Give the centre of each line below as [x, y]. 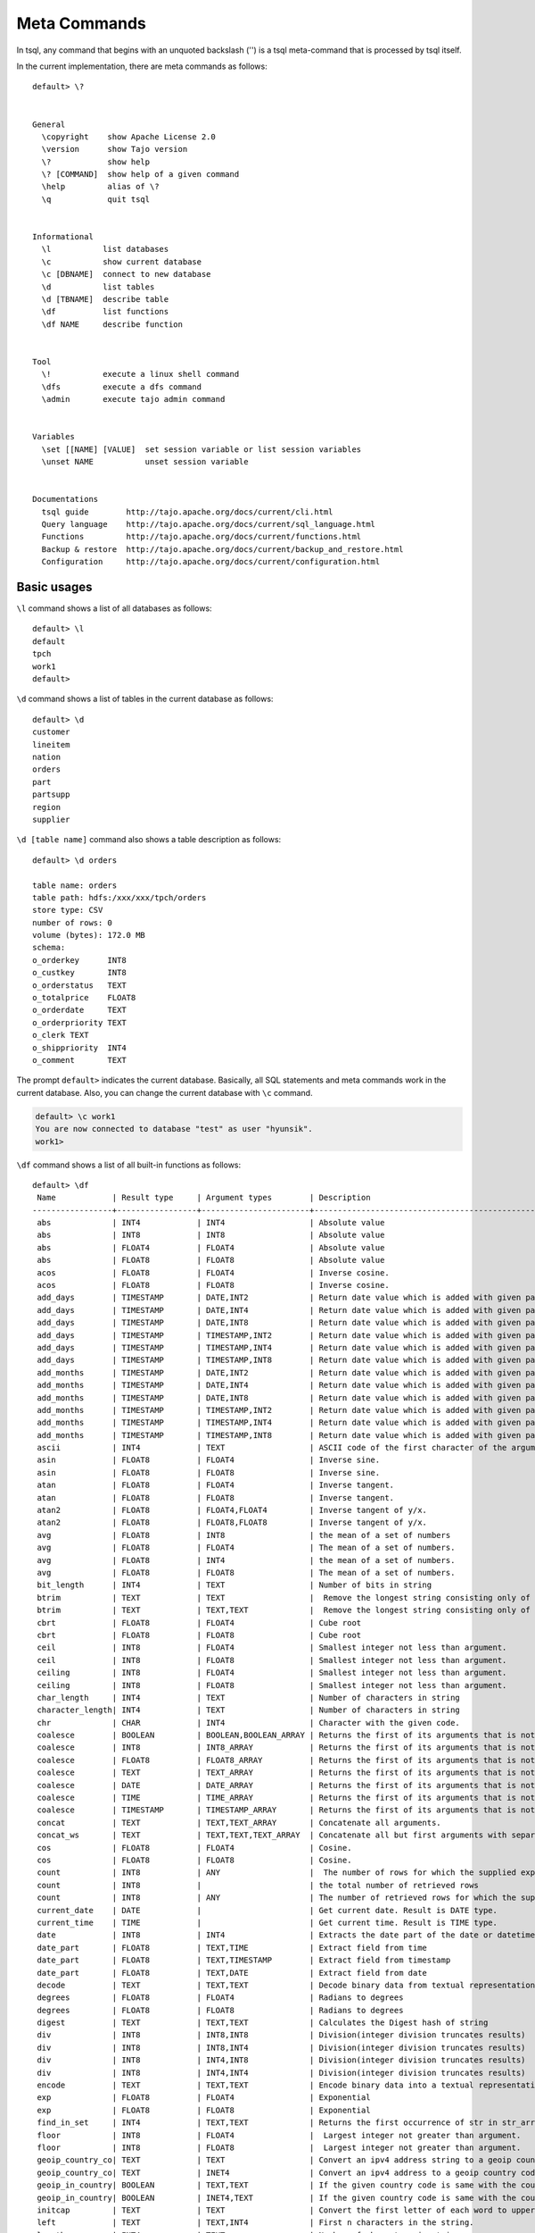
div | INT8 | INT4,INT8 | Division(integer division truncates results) [281, 2060]
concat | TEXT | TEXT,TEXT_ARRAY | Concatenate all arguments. [239, 1823]
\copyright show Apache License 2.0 [128, 137]
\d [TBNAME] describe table [105, 299]
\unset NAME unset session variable [145, 462]
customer [51, 732]
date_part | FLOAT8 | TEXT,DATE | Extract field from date [232, 1973]
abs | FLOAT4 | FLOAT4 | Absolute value [211, 1247]
